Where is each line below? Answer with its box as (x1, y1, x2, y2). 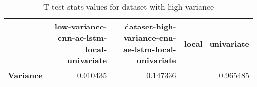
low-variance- (54, 21, 107, 32)
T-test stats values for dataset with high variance (43, 1, 214, 12)
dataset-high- (124, 21, 176, 32)
